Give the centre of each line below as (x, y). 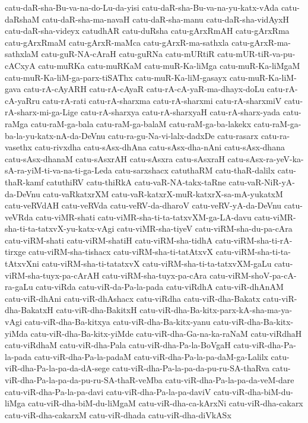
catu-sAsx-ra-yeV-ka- (266, 158)
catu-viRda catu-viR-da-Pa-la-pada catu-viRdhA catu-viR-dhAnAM (160, 287)
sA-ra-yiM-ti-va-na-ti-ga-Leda (58, 170)
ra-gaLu (19, 287)
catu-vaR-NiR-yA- (262, 181)
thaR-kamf (24, 181)
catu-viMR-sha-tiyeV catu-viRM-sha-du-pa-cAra (205, 228)
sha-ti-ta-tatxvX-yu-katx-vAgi (60, 228)
